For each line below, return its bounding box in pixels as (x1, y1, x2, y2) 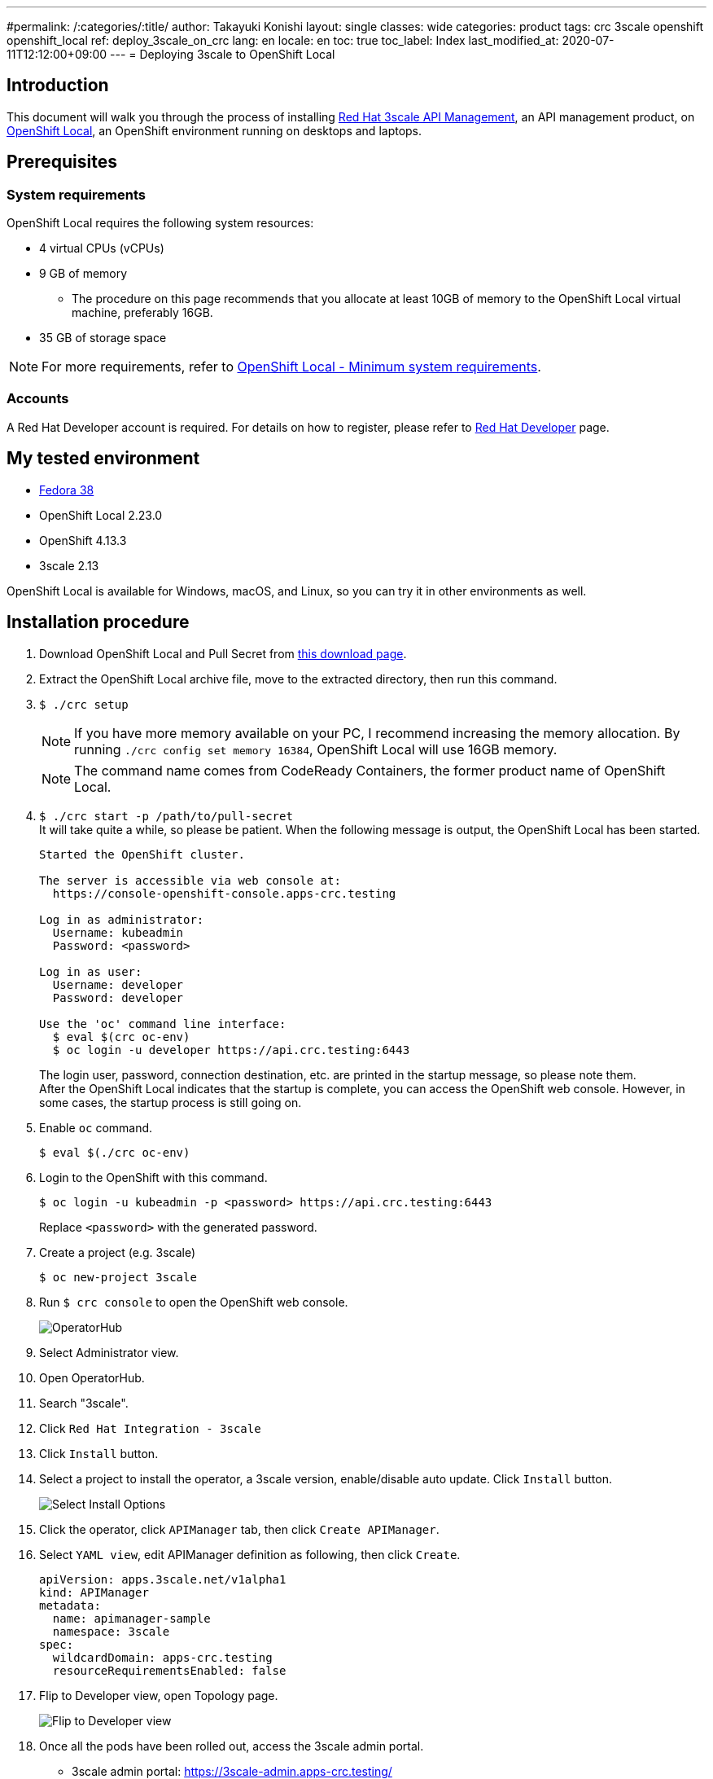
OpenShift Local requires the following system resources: (7, 216, 314, 231)
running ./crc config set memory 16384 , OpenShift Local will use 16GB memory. (74, 740, 558, 758)
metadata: (39, 1598, 101, 1612)
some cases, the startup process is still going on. (39, 1095, 302, 1109)
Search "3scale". (39, 1395, 129, 1410)
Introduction (7, 75, 109, 96)
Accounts (7, 390, 69, 407)
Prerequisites (7, 152, 117, 173)
